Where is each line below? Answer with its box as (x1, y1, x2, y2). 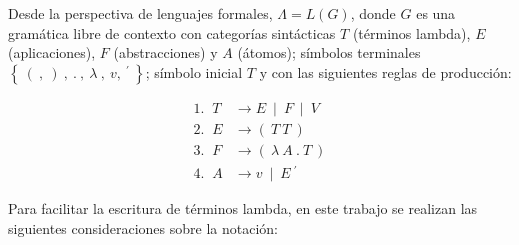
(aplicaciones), (8, 42, 96, 63)
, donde (350, 3, 396, 23)
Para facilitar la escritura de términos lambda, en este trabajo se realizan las (8, 197, 478, 218)
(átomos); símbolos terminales (237, 42, 421, 63)
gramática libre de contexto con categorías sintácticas (8, 22, 336, 43)
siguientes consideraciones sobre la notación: (8, 217, 278, 238)
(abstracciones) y (113, 42, 218, 63)
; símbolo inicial (145, 61, 243, 82)
